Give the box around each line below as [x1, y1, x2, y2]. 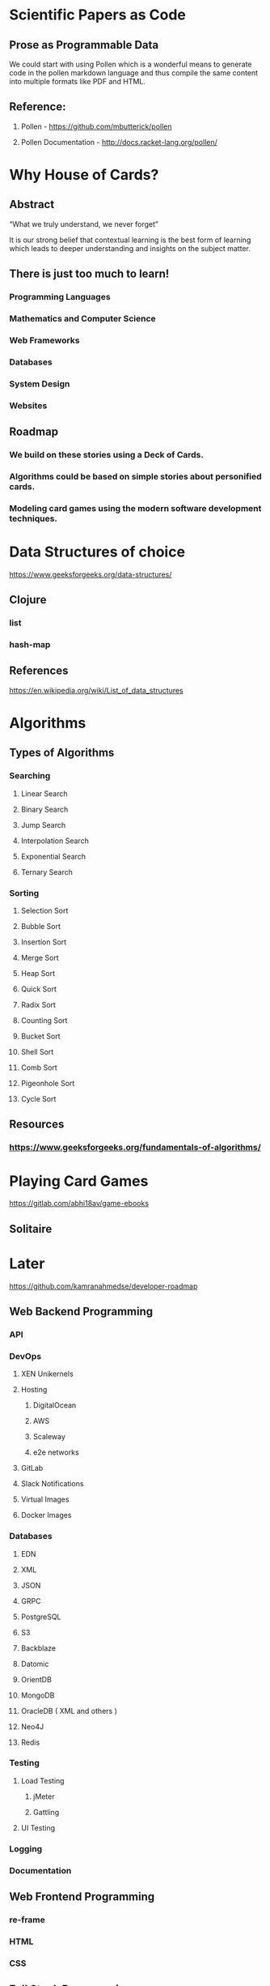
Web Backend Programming [9, 1305, 154, 1319]
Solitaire [9, 1221, 53, 1236]
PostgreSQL [20, 1612, 61, 1622]
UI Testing [20, 1822, 56, 1832]
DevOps [9, 1350, 42, 1362]
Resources [9, 1118, 65, 1132]
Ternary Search [20, 867, 74, 876]
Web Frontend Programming [9, 1890, 155, 1904]
